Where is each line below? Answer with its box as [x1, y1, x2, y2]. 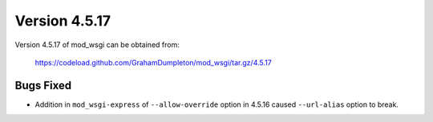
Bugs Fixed [14, 78, 72, 92]
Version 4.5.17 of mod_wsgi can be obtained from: [14, 40, 180, 49]
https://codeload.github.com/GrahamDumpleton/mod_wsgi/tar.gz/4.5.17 [34, 57, 272, 67]
